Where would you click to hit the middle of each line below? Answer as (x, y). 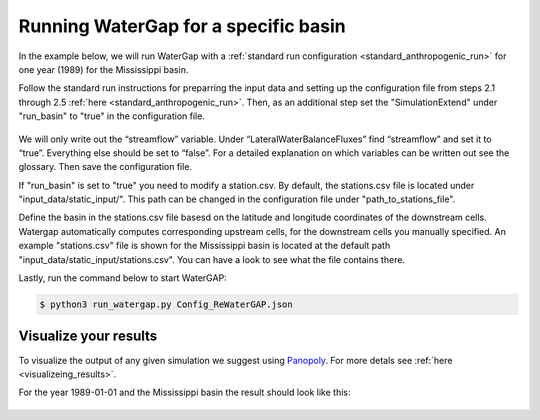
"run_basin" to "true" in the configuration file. (111, 116)
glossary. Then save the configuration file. (105, 167)
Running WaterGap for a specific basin (182, 26)
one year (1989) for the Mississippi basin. (103, 69)
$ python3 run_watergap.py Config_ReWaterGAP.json (166, 304)
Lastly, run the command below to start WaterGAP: (122, 278)
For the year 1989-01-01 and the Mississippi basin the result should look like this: (184, 392)
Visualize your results (88, 336)
